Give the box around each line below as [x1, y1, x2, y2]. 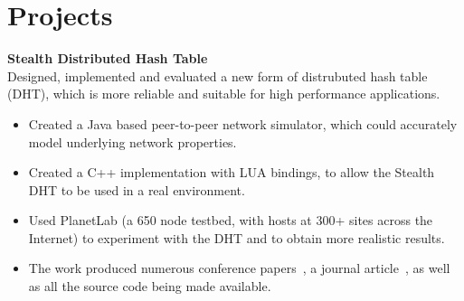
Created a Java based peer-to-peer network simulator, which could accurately [28, 114, 458, 133]
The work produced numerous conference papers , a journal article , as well [28, 259, 450, 277]
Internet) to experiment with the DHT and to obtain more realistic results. [28, 228, 445, 247]
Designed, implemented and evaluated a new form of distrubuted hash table [7, 66, 428, 85]
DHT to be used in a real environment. [28, 180, 245, 199]
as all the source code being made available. [28, 277, 271, 296]
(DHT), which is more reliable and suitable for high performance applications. [7, 84, 440, 103]
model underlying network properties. [28, 132, 237, 151]
